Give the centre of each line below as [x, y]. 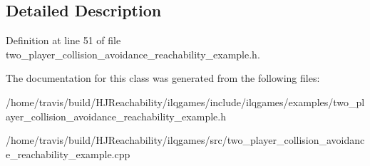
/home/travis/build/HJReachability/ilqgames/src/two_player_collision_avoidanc [185, 140]
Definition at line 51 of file [63, 40]
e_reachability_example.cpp [68, 154]
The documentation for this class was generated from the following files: [163, 78]
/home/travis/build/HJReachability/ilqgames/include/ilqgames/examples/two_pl [185, 102]
